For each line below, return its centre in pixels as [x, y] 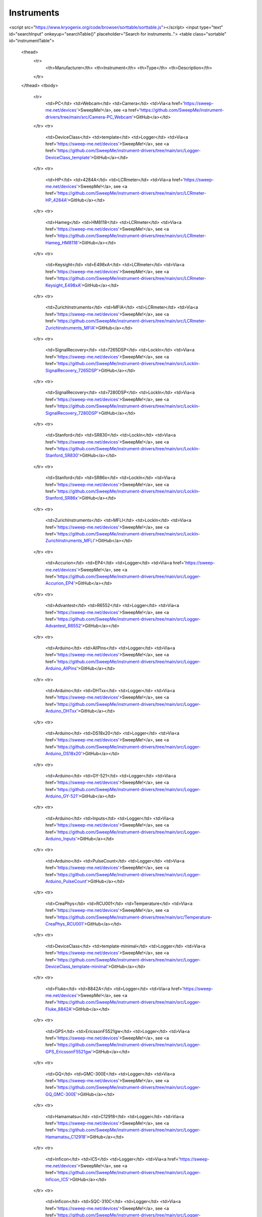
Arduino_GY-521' [62, 796]
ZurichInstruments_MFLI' [70, 541]
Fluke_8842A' [59, 1009]
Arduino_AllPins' [62, 668]
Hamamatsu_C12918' [66, 1137]
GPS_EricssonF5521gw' [69, 1051]
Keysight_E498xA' [64, 285]
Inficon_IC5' [57, 1179]
